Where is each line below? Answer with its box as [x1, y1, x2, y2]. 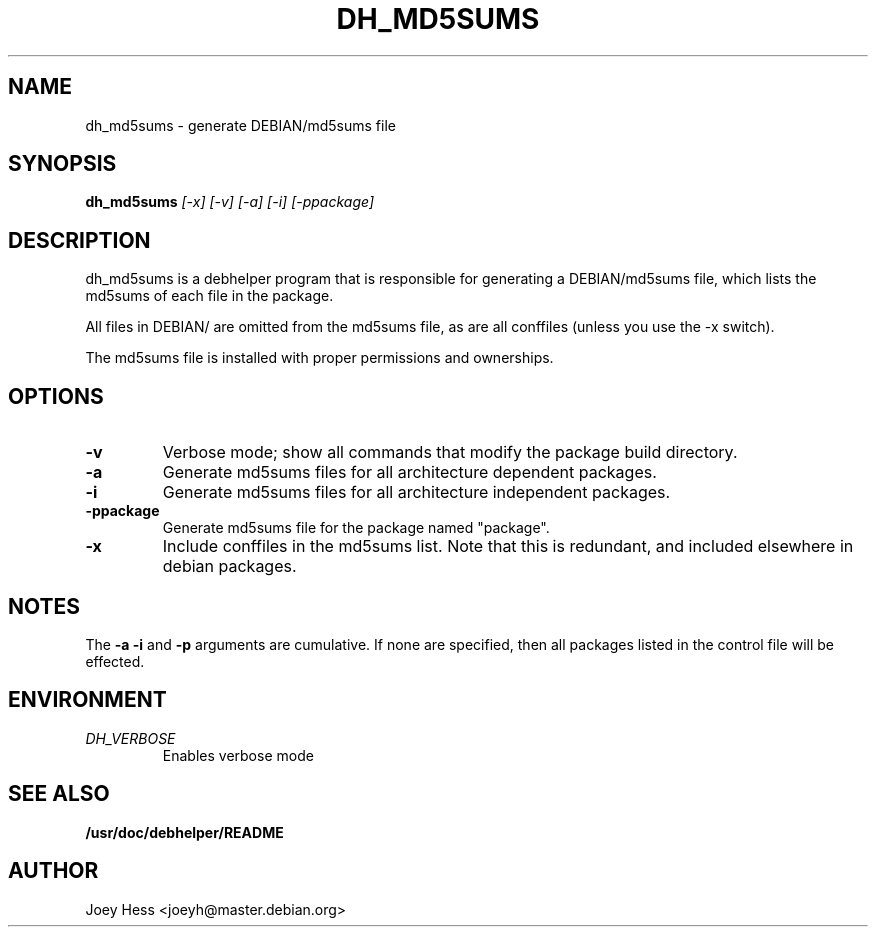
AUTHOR [8, 858, 99, 884]
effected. [85, 652, 145, 670]
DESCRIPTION [8, 227, 151, 253]
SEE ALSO [8, 781, 110, 807]
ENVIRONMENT [8, 687, 167, 713]
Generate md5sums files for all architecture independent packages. [162, 482, 671, 503]
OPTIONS [8, 383, 104, 409]
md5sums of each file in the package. [85, 287, 334, 305]
